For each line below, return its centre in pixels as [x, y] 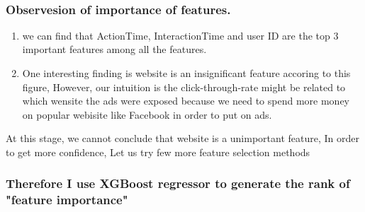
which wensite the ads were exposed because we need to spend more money [186, 101]
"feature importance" [67, 200]
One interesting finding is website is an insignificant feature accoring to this [186, 73]
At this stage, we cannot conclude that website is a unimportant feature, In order [182, 138]
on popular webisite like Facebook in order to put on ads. [147, 114]
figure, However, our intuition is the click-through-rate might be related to [184, 87]
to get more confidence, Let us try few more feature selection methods [158, 152]
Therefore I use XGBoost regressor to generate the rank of [178, 183]
